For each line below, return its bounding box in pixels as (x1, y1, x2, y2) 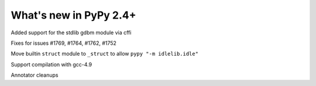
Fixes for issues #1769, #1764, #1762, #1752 (11, 40, 117, 46)
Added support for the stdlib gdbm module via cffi (11, 29, 132, 36)
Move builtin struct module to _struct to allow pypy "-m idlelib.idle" (11, 50, 199, 58)
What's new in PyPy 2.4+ (11, 9, 137, 21)
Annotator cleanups (11, 71, 59, 78)
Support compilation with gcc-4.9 (11, 61, 92, 68)
